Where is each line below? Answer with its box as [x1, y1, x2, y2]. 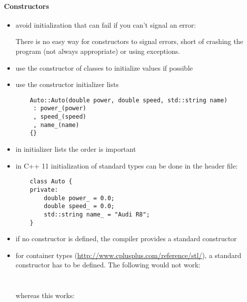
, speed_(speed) [33, 113, 86, 121]
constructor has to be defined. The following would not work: [15, 259, 201, 270]
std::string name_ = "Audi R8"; [44, 211, 150, 218]
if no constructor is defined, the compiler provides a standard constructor [15, 233, 237, 244]
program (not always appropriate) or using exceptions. [15, 45, 180, 56]
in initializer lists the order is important [15, 144, 136, 154]
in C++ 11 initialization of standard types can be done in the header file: [15, 160, 238, 171]
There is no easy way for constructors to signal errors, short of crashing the [15, 36, 244, 46]
